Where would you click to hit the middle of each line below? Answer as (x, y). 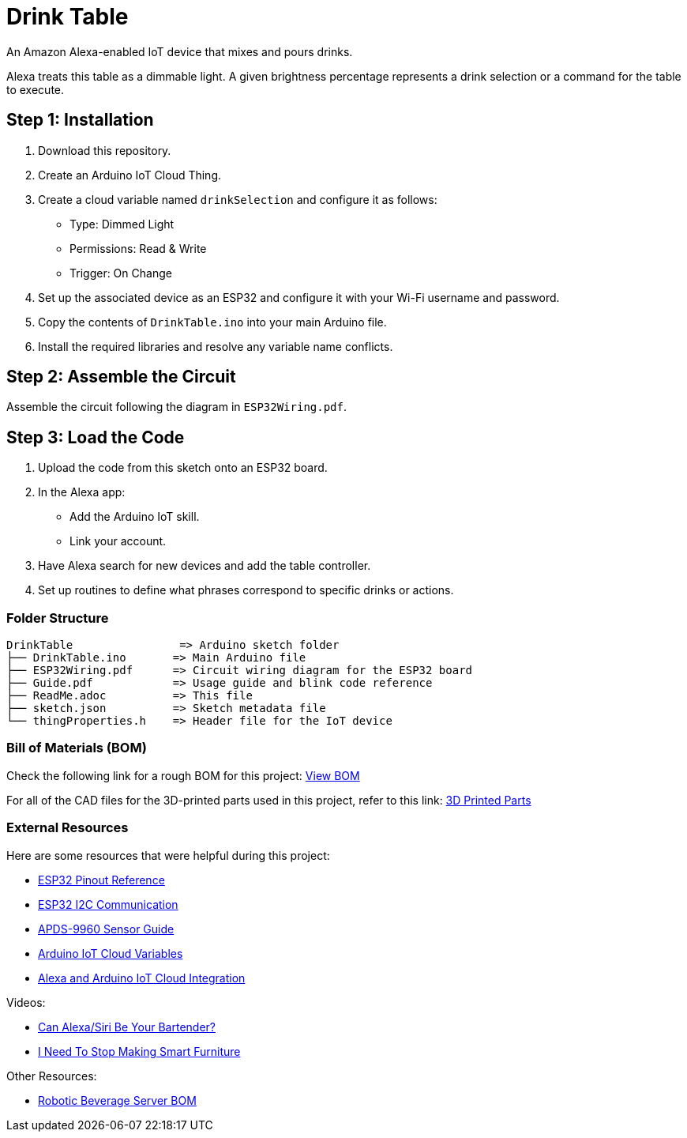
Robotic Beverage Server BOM (117, 1100)
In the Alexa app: (82, 492)
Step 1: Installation (80, 120)
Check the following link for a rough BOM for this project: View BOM (183, 775)
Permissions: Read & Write (138, 248)
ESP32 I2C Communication (108, 904)
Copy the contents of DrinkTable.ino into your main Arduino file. (212, 322)
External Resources (68, 828)
